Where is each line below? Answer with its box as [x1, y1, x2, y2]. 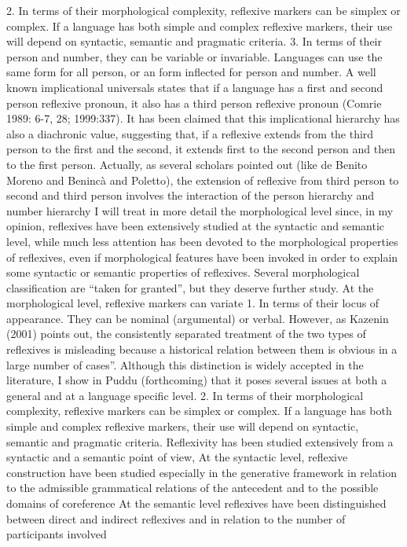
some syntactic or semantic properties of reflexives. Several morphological [6, 264, 360, 281]
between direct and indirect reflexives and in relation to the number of [6, 510, 346, 527]
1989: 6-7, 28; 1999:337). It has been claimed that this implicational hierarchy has [6, 110, 400, 127]
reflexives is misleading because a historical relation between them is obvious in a [6, 341, 398, 358]
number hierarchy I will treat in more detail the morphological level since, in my [6, 202, 394, 218]
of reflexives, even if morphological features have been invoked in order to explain [6, 248, 398, 265]
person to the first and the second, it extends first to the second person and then [6, 141, 395, 157]
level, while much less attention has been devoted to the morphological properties [6, 233, 398, 249]
